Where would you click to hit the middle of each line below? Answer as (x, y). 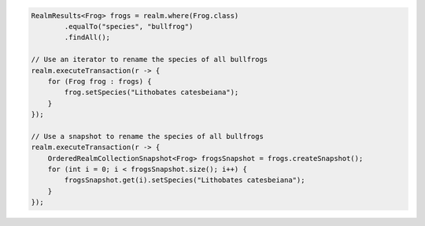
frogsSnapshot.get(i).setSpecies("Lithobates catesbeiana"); (185, 180)
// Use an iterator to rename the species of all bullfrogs (150, 60)
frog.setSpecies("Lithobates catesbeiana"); (152, 93)
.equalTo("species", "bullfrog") (129, 26)
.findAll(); (87, 38)
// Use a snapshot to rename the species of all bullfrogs (147, 136)
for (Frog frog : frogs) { (100, 81)
